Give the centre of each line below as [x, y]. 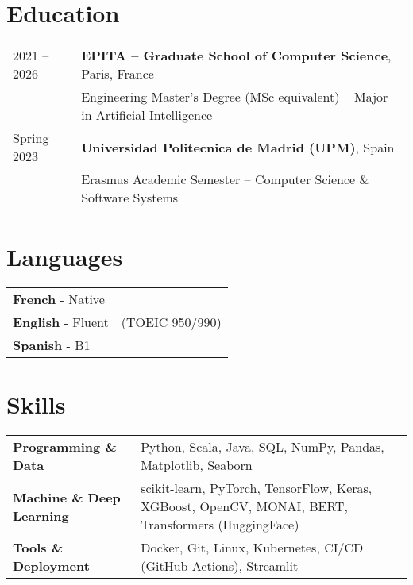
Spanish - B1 [52, 345]
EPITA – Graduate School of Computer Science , [236, 56]
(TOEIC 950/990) [171, 322]
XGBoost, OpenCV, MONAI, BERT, [244, 506]
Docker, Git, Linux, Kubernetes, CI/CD [252, 548]
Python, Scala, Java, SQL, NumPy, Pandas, [262, 447]
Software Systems [130, 198]
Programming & [65, 447]
